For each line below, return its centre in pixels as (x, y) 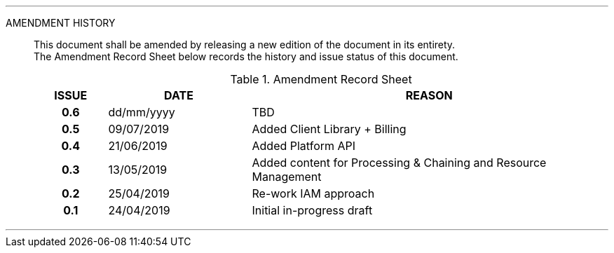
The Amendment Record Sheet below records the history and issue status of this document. (246, 56)
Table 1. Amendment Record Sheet (321, 79)
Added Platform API (304, 146)
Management (287, 177)
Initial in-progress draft (312, 210)
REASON (429, 95)
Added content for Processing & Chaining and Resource (399, 163)
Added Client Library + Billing (329, 129)
